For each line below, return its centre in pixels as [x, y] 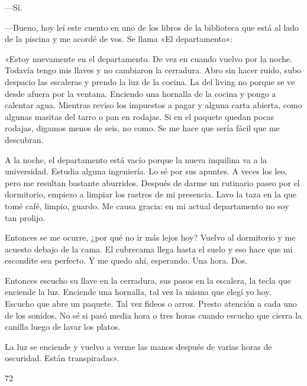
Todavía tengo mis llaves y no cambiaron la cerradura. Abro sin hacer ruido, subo [153, 70]
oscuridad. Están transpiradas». [62, 358]
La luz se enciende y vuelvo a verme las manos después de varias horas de [138, 346]
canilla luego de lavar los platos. [63, 327]
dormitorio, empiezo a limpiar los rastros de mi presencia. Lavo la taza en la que [151, 194]
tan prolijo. [25, 217]
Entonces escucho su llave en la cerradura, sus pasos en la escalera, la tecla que [148, 280]
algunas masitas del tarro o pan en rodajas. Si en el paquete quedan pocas [140, 116]
